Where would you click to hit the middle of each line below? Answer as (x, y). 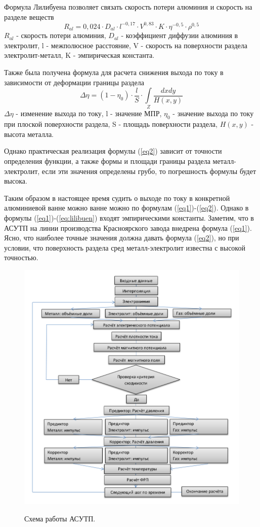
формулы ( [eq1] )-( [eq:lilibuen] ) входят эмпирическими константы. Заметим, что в (129, 217)
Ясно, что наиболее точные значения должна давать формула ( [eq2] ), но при (122, 238)
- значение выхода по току (213, 113)
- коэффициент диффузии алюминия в (180, 35)
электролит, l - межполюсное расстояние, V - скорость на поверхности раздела (126, 45)
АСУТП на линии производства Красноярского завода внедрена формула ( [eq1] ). (128, 227)
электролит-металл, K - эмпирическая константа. (79, 55)
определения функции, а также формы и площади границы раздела (107, 161)
